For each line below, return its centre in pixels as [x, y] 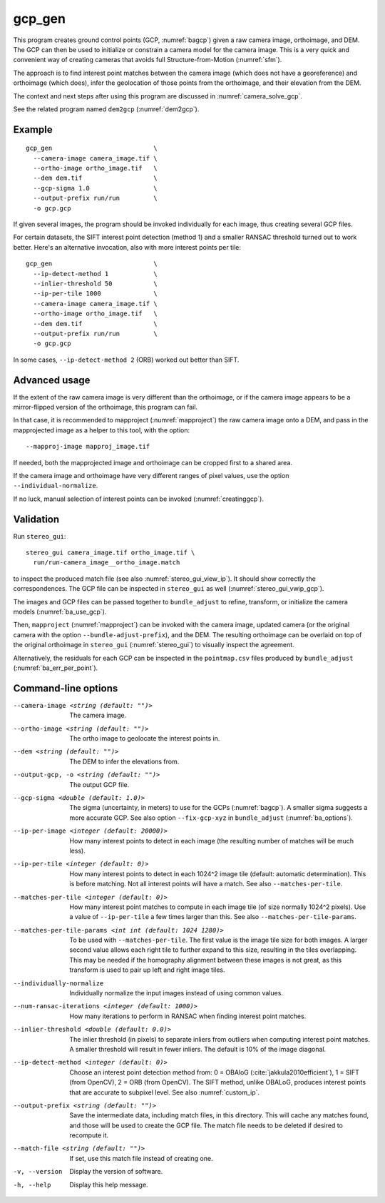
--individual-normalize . [56, 486]
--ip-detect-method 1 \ [96, 274]
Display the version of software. [116, 1172]
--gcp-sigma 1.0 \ [96, 188]
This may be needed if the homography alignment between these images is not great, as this [206, 960]
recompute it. [89, 1135]
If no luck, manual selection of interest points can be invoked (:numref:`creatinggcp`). [138, 499]
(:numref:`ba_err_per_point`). [56, 668]
